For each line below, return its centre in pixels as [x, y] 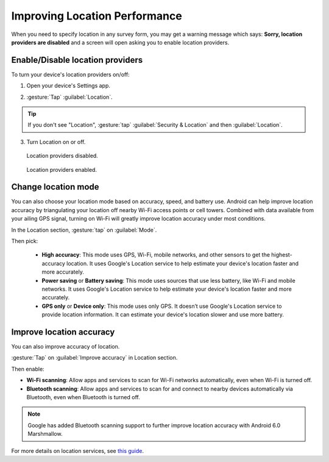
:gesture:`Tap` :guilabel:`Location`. [69, 97]
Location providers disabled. [62, 156]
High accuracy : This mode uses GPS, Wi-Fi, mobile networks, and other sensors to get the [156, 255]
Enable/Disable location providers [77, 60]
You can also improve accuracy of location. [65, 347]
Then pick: [25, 241]
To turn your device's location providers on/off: [71, 74]
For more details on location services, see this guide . [78, 450]
